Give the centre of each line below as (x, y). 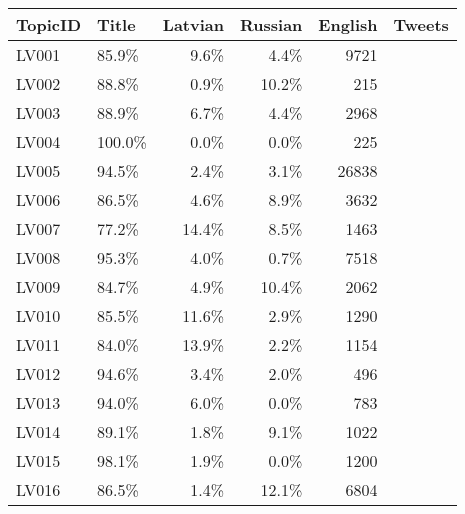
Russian (271, 24)
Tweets (421, 24)
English (348, 24)
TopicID (49, 24)
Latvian (193, 24)
